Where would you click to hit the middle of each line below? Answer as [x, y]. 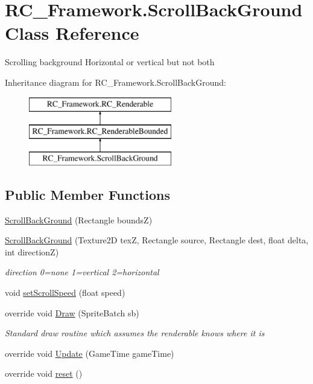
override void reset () [44, 373]
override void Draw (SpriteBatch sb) [72, 312]
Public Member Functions [87, 194]
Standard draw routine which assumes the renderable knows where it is [135, 333]
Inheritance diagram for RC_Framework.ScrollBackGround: [115, 82]
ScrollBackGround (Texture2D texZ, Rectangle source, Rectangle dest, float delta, [157, 240]
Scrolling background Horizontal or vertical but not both [110, 62]
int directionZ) [32, 251]
